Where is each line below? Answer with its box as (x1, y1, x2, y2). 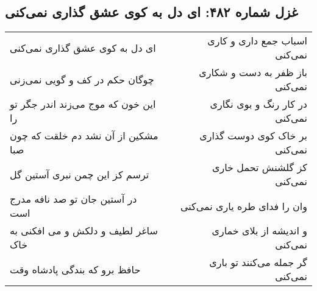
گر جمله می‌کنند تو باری (209, 255, 307, 270)
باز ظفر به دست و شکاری (199, 65, 307, 80)
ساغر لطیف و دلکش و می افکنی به (10, 223, 158, 238)
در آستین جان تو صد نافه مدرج (10, 192, 137, 206)
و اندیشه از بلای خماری (212, 223, 307, 238)
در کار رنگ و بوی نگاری (210, 97, 307, 111)
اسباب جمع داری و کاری (207, 33, 307, 48)
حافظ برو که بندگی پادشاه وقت (10, 262, 141, 276)
